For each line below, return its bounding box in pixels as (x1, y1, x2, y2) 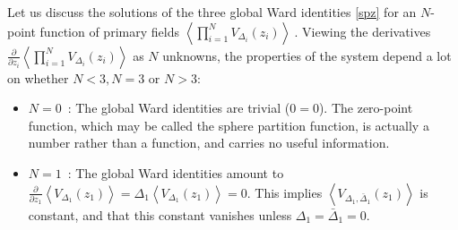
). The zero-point (318, 98, 413, 117)
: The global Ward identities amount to (67, 163, 284, 182)
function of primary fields (39, 21, 179, 40)
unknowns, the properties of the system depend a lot (162, 46, 452, 64)
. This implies (246, 183, 323, 201)
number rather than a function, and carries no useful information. (28, 133, 390, 152)
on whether (7, 68, 69, 87)
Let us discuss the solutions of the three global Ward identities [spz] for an (7, 3, 417, 21)
